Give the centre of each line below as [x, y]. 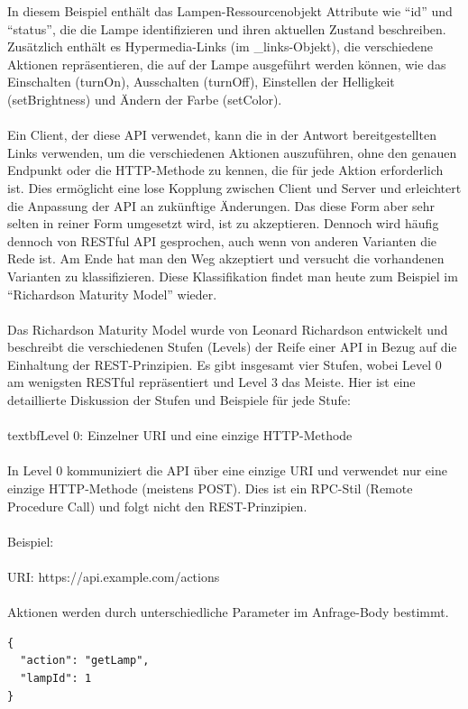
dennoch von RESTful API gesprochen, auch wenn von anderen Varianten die [222, 240]
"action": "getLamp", [85, 661]
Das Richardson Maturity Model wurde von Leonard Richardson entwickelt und [228, 329]
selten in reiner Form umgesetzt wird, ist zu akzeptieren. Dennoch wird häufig [223, 223]
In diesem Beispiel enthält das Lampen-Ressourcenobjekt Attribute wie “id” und [230, 11]
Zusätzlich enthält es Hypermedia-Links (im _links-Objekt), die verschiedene [220, 46]
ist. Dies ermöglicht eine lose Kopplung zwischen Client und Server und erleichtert [234, 187]
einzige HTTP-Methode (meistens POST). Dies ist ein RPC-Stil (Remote [210, 488]
